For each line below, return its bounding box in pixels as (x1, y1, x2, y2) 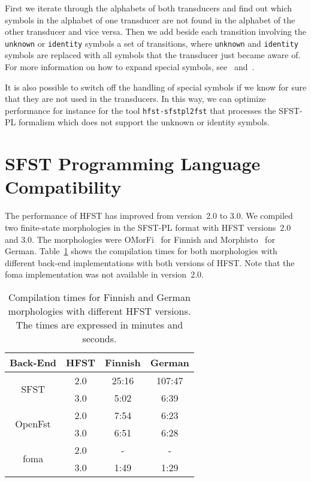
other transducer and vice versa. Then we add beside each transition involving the (5, 25, 306, 38)
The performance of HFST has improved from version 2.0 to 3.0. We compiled (5, 209, 293, 222)
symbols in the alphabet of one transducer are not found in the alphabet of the (5, 13, 295, 26)
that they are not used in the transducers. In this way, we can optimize (5, 92, 266, 105)
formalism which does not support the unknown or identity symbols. (18, 116, 270, 128)
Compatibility (5, 174, 122, 199)
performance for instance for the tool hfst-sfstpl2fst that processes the (5, 104, 276, 116)
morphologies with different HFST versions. (8, 303, 191, 318)
